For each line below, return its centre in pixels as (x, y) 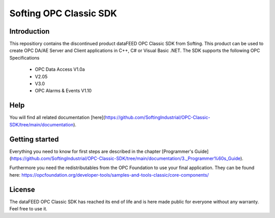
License (22, 189)
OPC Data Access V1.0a (60, 69)
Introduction (30, 31)
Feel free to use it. (29, 209)
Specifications (24, 58)
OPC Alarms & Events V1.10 (63, 91)
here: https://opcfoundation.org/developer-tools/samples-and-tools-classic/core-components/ (109, 175)
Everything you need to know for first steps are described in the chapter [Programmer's (101, 151)
